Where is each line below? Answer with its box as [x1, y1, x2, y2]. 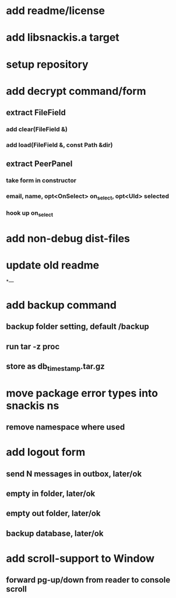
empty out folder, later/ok [6, 508, 101, 518]
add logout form [6, 446, 86, 459]
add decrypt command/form [6, 84, 147, 98]
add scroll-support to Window [6, 552, 155, 565]
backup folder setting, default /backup [6, 322, 150, 332]
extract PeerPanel [6, 159, 73, 169]
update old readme [6, 259, 100, 272]
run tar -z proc [6, 341, 60, 352]
